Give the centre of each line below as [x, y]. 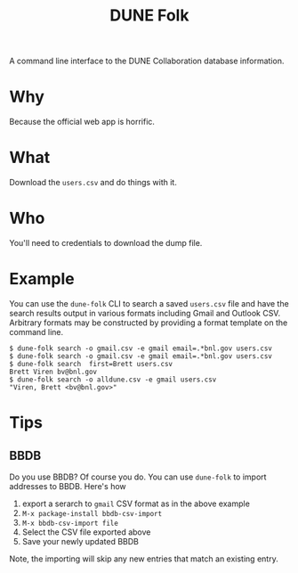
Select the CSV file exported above [86, 532]
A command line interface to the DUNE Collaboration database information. [147, 61]
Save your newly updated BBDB [81, 541]
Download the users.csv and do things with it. [93, 183]
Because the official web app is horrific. [82, 122]
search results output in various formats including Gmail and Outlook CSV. [145, 313]
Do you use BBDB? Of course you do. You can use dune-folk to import [138, 477]
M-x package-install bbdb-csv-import [92, 513]
